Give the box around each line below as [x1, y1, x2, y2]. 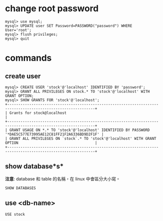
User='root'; [5, 27, 32, 32]
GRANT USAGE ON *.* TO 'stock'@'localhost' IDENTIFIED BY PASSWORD [9, 128, 150, 133]
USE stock [5, 212, 25, 217]
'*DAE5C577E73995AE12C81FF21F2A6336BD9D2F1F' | [5, 132, 104, 137]
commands [5, 52, 52, 64]
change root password [5, 3, 99, 14]
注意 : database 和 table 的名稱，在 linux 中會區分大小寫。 [5, 176, 121, 181]
